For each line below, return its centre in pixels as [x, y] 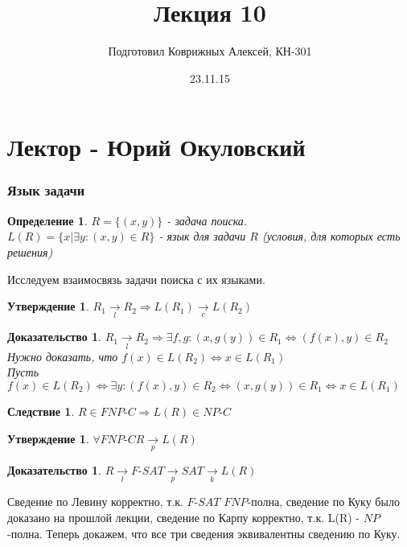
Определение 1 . [47, 220]
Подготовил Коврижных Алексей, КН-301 [210, 51]
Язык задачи [46, 190]
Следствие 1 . [41, 411]
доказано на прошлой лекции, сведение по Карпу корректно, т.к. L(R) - [184, 517]
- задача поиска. [207, 220]
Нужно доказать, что [63, 356]
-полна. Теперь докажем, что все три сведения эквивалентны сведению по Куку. [204, 533]
